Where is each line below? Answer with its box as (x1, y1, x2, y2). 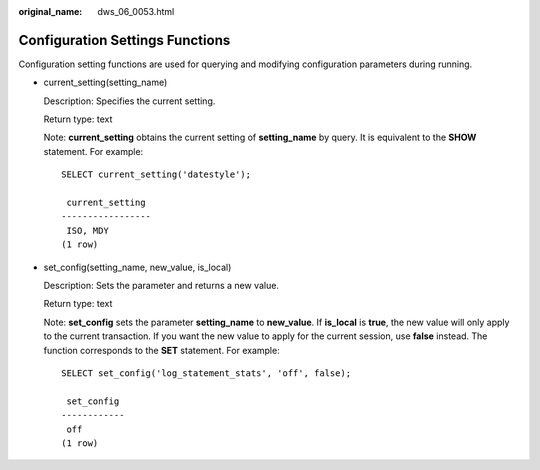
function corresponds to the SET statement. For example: (43, 344, 280, 356)
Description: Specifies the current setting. (43, 95, 216, 107)
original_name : (18, 6, 83, 17)
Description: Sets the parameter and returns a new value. (43, 279, 280, 291)
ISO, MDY (66, 225, 109, 236)
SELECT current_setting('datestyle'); (61, 169, 252, 180)
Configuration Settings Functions (18, 31, 231, 49)
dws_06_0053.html (97, 6, 175, 17)
